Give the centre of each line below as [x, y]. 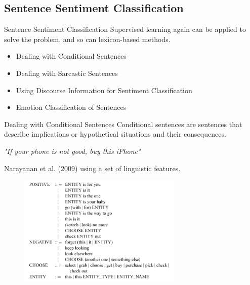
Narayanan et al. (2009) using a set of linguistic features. [92, 168]
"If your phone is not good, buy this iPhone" [72, 151]
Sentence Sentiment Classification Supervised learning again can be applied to [125, 29]
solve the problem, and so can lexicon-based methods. [87, 39]
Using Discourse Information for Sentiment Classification [104, 90]
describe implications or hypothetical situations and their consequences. [115, 134]
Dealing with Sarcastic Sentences [67, 73]
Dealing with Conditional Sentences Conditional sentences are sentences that [123, 124]
